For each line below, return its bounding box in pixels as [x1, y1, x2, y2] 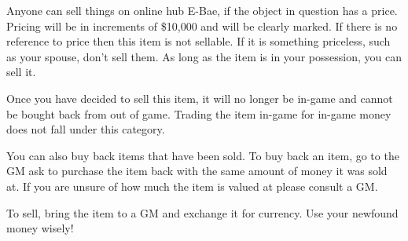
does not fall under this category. [6, 121, 165, 137]
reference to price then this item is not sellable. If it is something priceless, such [6, 33, 391, 49]
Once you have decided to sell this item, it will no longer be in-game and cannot [6, 89, 393, 106]
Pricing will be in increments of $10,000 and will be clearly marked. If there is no [6, 17, 398, 34]
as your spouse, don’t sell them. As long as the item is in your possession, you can [6, 48, 402, 64]
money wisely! [6, 220, 74, 236]
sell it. [6, 64, 36, 80]
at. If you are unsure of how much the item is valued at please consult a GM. [6, 177, 378, 194]
